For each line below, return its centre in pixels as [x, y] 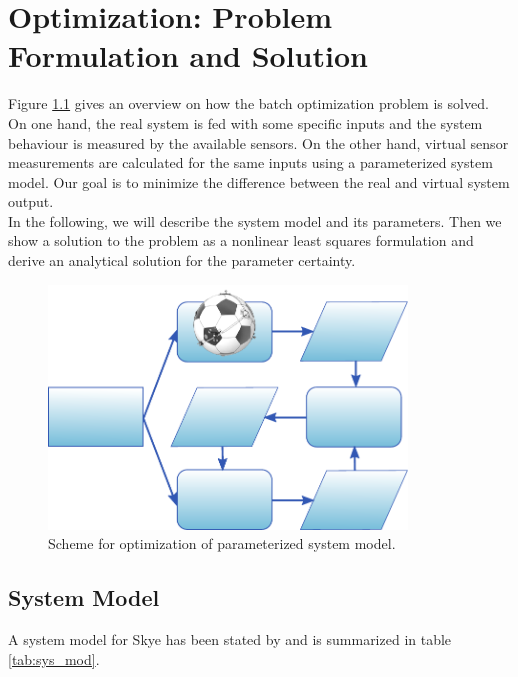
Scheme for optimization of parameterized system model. [222, 543]
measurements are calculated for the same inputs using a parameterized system [250, 162]
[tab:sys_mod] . [54, 658]
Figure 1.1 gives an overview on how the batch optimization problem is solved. [248, 103]
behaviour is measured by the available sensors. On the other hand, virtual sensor [258, 142]
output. [31, 201]
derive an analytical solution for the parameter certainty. [182, 260]
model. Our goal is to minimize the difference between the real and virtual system [259, 181]
